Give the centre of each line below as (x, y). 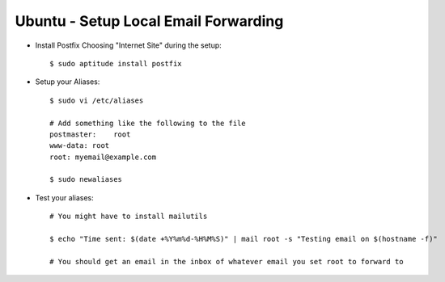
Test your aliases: (64, 197)
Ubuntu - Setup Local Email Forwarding (149, 21)
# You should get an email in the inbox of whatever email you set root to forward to (227, 261)
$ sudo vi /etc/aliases (97, 100)
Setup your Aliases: (68, 82)
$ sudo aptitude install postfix (116, 63)
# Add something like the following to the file (148, 123)
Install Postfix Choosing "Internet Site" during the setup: (128, 45)
